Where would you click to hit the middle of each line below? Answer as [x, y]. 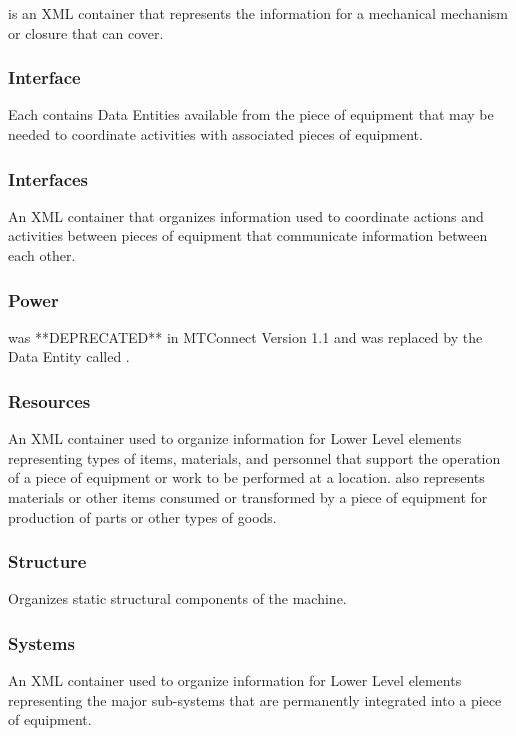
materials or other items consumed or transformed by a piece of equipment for [248, 497]
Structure [47, 561]
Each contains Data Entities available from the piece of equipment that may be [251, 114]
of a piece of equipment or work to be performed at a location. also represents [246, 477]
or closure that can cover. [86, 32]
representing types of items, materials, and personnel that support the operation [254, 457]
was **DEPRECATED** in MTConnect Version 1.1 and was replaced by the [245, 336]
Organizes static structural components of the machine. [177, 598]
